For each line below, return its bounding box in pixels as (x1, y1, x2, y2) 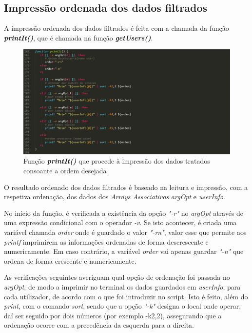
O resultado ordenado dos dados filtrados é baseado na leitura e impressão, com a (4, 182, 248, 192)
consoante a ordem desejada (23, 166, 107, 176)
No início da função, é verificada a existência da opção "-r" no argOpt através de (4, 208, 244, 218)
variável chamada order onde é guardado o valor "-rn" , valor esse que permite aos (4, 227, 247, 237)
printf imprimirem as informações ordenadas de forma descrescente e (4, 236, 209, 247)
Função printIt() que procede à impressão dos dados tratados (23, 156, 210, 166)
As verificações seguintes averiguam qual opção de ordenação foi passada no (4, 272, 230, 282)
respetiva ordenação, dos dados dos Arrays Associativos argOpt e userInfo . (4, 191, 225, 202)
